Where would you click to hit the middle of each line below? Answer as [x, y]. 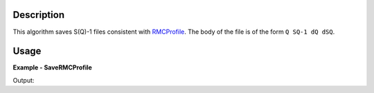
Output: [24, 80]
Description [39, 15]
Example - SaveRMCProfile [53, 68]
